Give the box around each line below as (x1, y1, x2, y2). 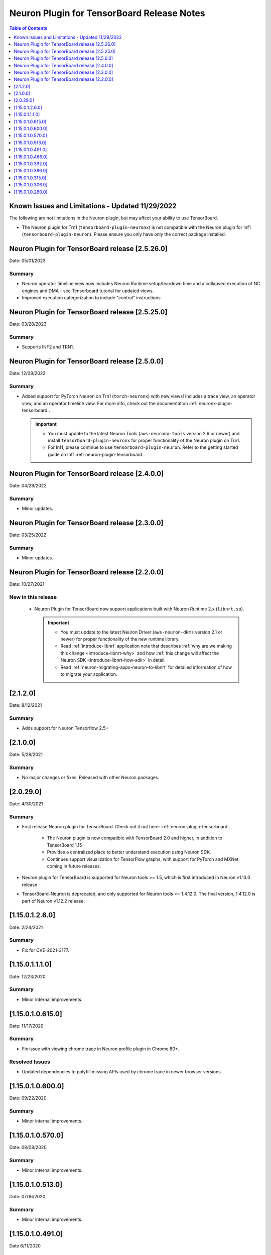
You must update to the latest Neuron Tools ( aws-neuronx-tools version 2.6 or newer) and (48, 430, 240, 436)
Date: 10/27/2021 (9, 581, 45, 587)
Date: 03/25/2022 (9, 532, 47, 538)
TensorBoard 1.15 (47, 842, 82, 848)
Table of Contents (9, 25, 48, 31)
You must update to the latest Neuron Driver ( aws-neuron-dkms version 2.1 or (60, 629, 223, 635)
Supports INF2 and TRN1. (22, 344, 75, 350)
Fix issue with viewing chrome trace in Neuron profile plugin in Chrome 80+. (22, 1046, 180, 1052)
